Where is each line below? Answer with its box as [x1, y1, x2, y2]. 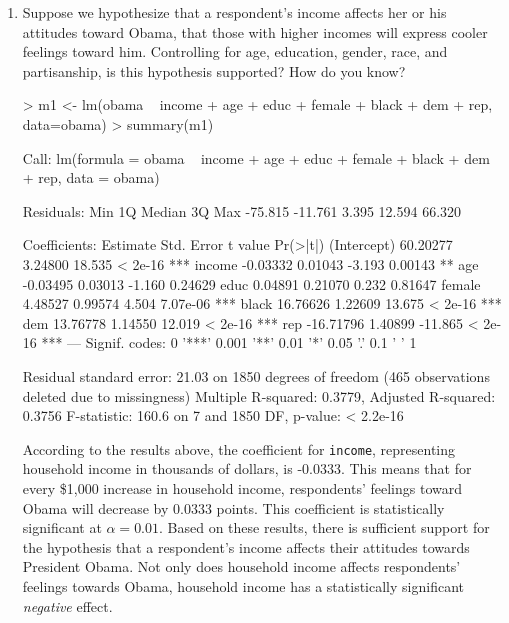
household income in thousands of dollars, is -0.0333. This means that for [22, 458, 472, 479]
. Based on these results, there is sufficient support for [159, 517, 490, 538]
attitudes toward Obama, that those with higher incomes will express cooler [22, 21, 488, 42]
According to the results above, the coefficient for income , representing [22, 438, 456, 459]
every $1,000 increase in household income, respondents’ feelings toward [22, 477, 462, 498]
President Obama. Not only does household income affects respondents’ [22, 556, 461, 577]
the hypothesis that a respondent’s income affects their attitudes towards [22, 536, 470, 557]
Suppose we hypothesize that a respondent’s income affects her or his [22, 2, 447, 22]
